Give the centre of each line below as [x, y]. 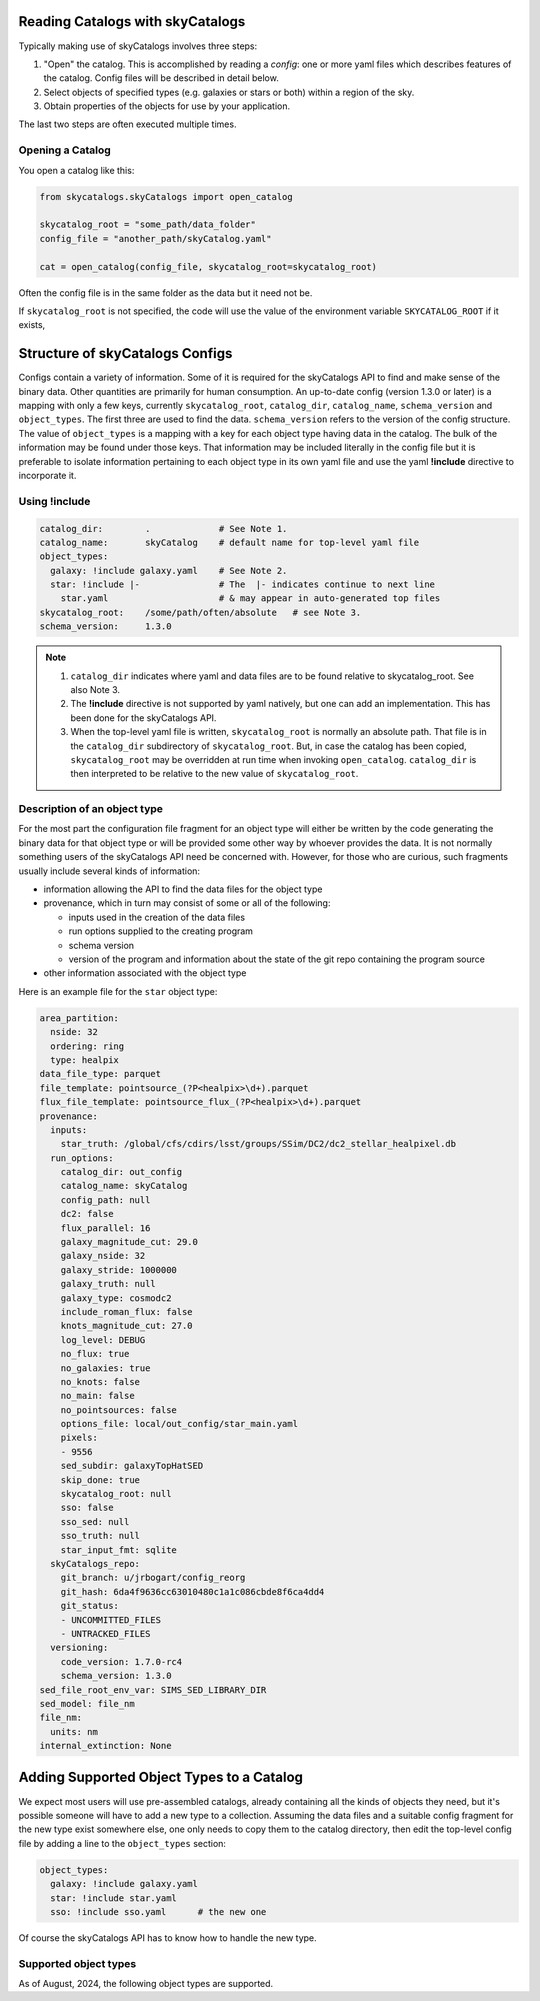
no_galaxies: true [105, 1368]
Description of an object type [91, 809]
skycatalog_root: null [116, 1494]
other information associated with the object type [145, 973]
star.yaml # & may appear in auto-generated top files [250, 598]
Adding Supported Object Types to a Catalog [161, 1777]
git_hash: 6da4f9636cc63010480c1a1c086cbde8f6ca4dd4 [192, 1591]
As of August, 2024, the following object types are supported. [146, 1984]
